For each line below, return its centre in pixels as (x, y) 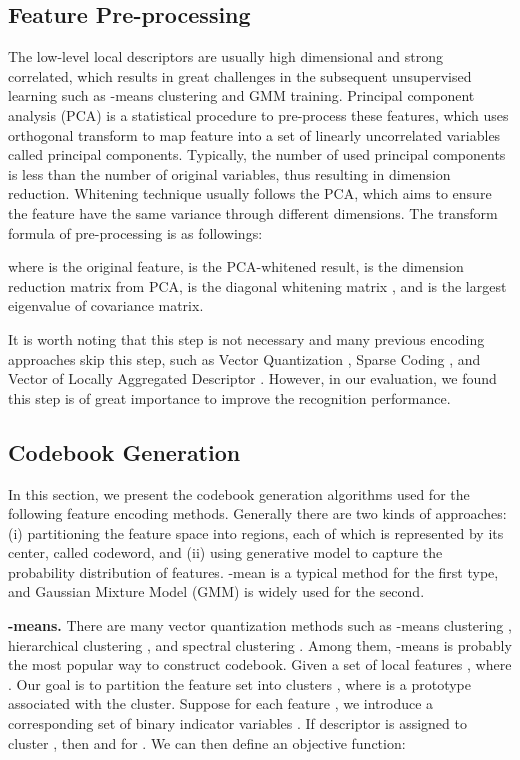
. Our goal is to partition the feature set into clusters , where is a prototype (239, 683)
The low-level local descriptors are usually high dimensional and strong (225, 56)
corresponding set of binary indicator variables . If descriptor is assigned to (237, 723)
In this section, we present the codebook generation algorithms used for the (239, 493)
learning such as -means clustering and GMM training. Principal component (241, 95)
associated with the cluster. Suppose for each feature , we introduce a (221, 703)
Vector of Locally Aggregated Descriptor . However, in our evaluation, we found (252, 378)
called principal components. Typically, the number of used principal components (257, 154)
